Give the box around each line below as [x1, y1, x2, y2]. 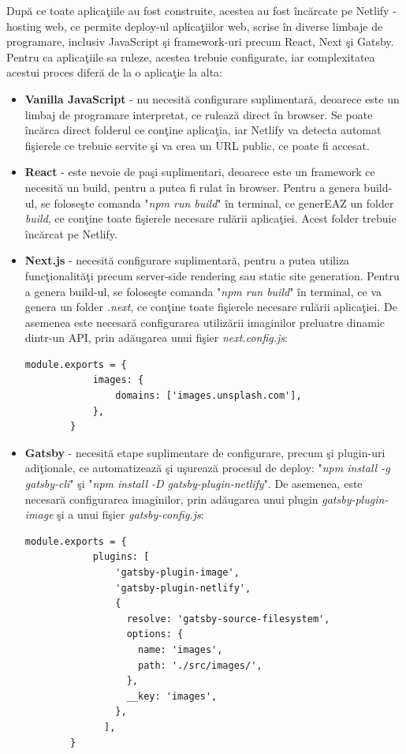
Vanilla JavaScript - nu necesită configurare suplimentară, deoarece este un [24, 90, 400, 107]
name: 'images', [137, 643, 223, 655]
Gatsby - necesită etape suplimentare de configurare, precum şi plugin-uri [24, 444, 386, 460]
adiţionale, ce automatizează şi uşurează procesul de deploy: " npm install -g [24, 460, 390, 476]
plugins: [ [92, 551, 150, 563]
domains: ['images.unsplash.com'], [115, 390, 302, 402]
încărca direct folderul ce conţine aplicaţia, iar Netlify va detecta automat [24, 122, 382, 138]
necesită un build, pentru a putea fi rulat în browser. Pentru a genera [24, 178, 360, 195]
